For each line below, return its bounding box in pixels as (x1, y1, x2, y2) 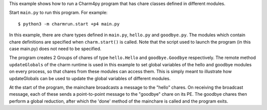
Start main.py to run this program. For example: (9, 10, 108, 16)
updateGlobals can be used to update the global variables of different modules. (9, 75, 171, 81)
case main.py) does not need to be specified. (9, 46, 101, 52)
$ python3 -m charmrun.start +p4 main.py (18, 21, 120, 27)
